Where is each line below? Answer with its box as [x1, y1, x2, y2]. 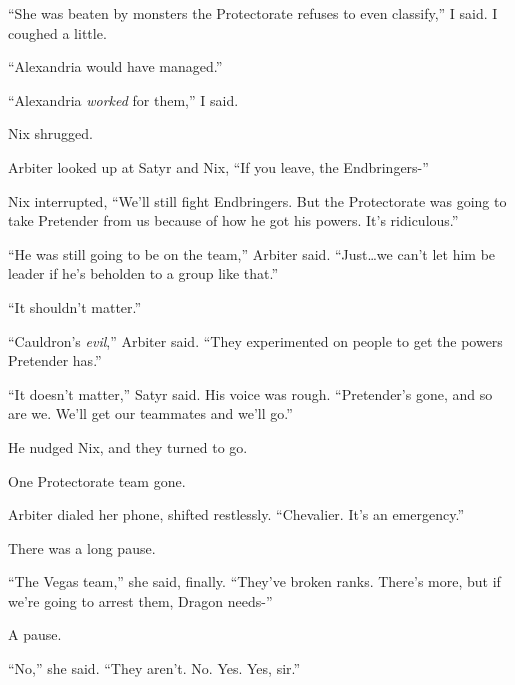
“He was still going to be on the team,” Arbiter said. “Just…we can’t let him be [8, 243, 496, 264]
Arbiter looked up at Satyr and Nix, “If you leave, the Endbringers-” [8, 156, 429, 177]
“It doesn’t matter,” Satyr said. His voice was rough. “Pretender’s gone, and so [8, 383, 493, 404]
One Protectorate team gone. [8, 470, 186, 491]
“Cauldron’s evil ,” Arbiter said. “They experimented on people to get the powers [8, 330, 503, 351]
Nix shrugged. [8, 123, 93, 144]
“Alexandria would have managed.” [8, 56, 223, 77]
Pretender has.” [8, 350, 102, 371]
